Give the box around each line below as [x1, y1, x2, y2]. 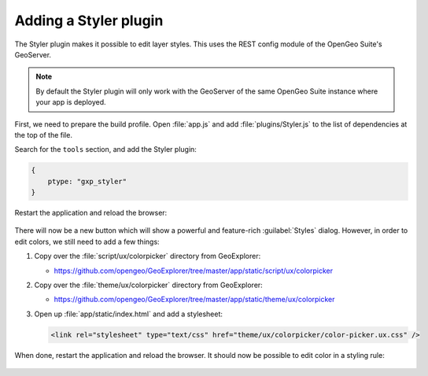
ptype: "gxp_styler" [47, 177, 127, 186]
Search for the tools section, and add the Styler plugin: [14, 145, 197, 154]
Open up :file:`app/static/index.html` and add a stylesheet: [34, 309, 223, 319]
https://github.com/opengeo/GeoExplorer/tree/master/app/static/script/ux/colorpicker [53, 266, 334, 275]
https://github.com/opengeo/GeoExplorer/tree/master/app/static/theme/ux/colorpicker [53, 295, 335, 304]
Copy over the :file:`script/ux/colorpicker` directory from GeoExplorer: [34, 252, 261, 261]
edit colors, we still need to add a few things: [14, 237, 160, 246]
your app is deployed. [35, 98, 106, 107]
